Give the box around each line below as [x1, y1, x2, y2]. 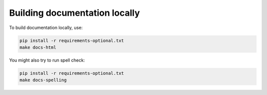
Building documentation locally [9, 7, 140, 18]
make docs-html [19, 44, 56, 50]
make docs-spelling [19, 77, 67, 83]
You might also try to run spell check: [9, 57, 85, 63]
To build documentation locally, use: [9, 25, 83, 31]
